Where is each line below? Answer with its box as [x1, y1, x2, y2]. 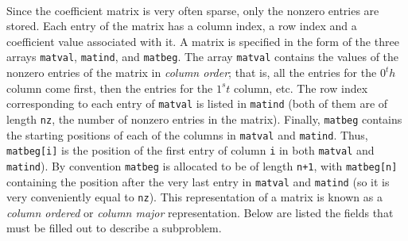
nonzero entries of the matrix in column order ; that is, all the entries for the [6, 64, 377, 81]
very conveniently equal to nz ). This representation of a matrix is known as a [6, 189, 383, 205]
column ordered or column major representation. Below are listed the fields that [6, 204, 394, 220]
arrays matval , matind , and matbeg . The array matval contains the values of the [6, 48, 399, 65]
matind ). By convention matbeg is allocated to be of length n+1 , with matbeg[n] [6, 157, 398, 174]
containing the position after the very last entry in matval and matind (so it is [6, 173, 390, 189]
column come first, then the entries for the [6, 79, 213, 96]
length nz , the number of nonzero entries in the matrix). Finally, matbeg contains [6, 110, 402, 127]
